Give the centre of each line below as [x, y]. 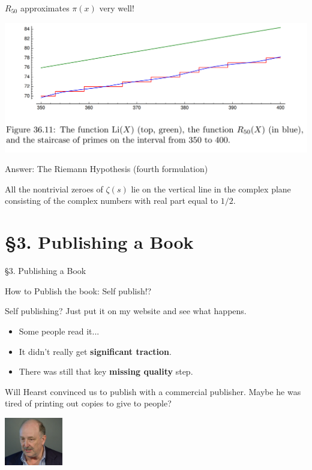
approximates [45, 8]
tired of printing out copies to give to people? [88, 403]
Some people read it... [59, 331]
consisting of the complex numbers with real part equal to [112, 201]
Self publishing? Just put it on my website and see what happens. [126, 311]
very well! [117, 8]
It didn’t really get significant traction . [95, 351]
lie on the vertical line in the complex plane [211, 189]
